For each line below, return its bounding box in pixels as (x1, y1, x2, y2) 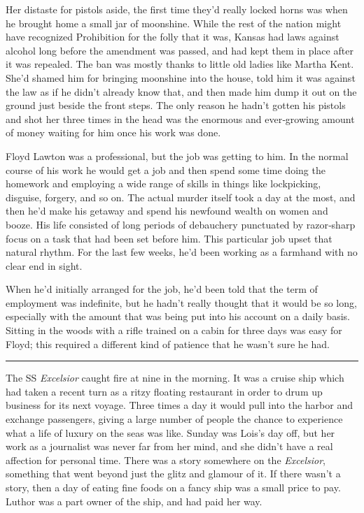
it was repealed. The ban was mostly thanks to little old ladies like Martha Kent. (6, 57, 354, 71)
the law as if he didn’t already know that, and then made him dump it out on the (6, 84, 357, 99)
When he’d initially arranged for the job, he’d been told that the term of (6, 282, 318, 296)
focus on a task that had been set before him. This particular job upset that (6, 231, 332, 245)
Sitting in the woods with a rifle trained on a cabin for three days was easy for (6, 323, 342, 338)
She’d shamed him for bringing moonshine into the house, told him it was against (6, 70, 356, 85)
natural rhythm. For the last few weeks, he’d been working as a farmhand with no (6, 245, 358, 259)
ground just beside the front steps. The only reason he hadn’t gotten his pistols (6, 98, 346, 113)
